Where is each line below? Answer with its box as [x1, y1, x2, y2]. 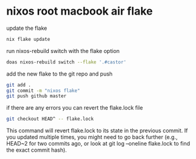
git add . [6, 82, 32, 88]
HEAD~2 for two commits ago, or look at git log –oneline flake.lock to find [6, 140, 191, 147]
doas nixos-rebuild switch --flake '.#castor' [6, 59, 127, 65]
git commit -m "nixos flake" [6, 87, 80, 94]
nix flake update [6, 36, 51, 42]
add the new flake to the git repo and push [6, 70, 113, 77]
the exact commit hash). [6, 146, 67, 154]
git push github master [6, 93, 67, 99]
